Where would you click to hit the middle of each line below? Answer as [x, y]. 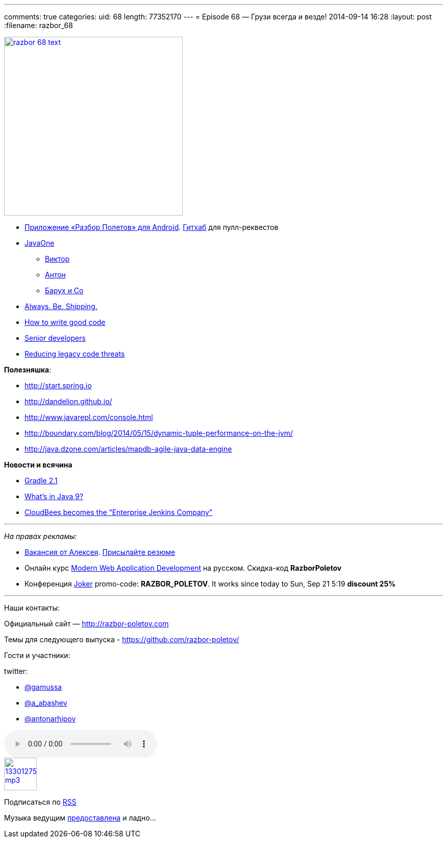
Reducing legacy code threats [75, 354]
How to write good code [65, 322]
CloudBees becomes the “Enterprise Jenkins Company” [118, 512]
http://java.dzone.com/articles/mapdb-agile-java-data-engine [128, 449]
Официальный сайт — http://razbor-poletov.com [86, 624]
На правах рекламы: [41, 536]
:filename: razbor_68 [39, 25]
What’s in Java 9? [54, 496]
